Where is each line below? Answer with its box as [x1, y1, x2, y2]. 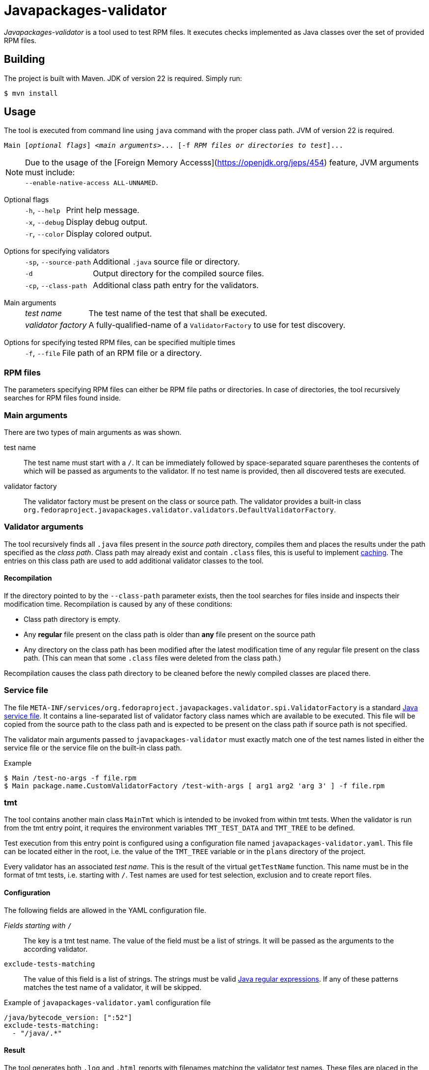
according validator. [24, 944, 88, 953]
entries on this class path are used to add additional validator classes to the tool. [4, 556, 264, 565]
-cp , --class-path [25, 280, 87, 291]
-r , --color [25, 229, 64, 239]
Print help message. [66, 205, 139, 215]
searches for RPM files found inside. [4, 394, 121, 402]
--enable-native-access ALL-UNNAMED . [25, 177, 158, 187]
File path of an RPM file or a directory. [62, 348, 202, 358]
